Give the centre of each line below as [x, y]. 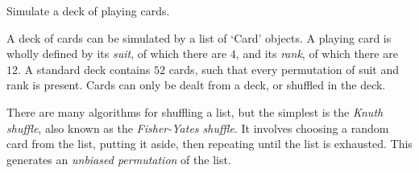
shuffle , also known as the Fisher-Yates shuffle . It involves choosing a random [198, 128]
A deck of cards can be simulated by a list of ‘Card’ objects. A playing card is [199, 37]
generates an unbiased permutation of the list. [119, 159]
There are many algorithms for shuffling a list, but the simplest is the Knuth [195, 111]
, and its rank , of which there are [317, 54]
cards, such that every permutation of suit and [284, 69]
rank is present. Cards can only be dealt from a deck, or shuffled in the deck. [196, 85]
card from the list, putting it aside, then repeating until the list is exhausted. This [209, 144]
